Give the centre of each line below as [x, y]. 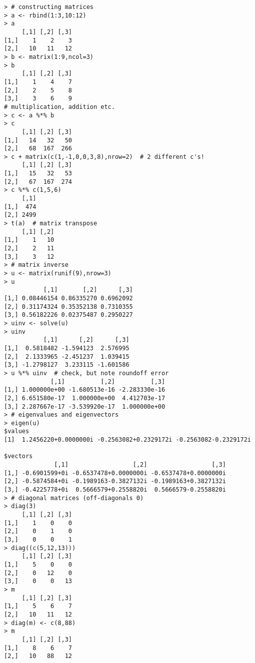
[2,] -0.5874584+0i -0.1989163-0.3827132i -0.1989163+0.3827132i [115, 481]
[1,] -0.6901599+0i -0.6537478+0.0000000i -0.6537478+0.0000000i [115, 473]
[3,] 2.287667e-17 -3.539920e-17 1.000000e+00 [85, 406]
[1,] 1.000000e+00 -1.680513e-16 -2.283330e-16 [85, 390]
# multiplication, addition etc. [59, 107]
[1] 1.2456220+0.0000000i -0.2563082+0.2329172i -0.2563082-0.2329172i [127, 440]
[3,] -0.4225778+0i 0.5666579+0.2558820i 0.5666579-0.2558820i [115, 490]
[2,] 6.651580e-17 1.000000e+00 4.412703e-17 [85, 398]
